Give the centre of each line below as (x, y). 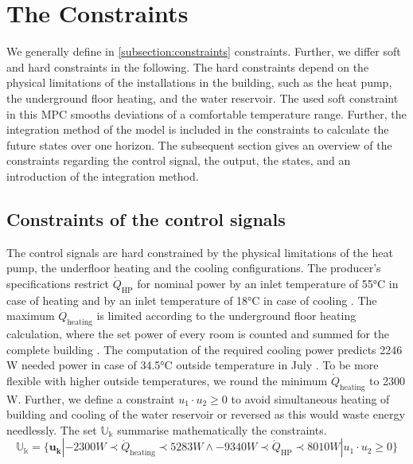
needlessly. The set (52, 429)
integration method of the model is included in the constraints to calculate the (198, 129)
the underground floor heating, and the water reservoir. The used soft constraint (203, 97)
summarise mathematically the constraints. (222, 429)
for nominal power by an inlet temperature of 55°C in (268, 283)
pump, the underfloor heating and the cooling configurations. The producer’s (194, 268)
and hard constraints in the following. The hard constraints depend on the (188, 66)
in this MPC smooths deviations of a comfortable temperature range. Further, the (206, 113)
